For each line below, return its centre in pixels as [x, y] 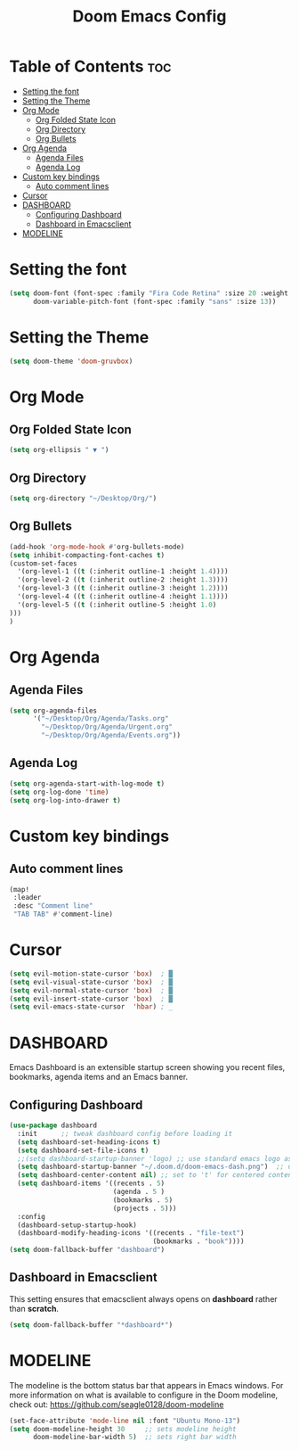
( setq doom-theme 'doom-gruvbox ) [71, 361]
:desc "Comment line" [53, 906]
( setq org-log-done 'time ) [59, 792]
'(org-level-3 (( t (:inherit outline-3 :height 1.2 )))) [123, 589]
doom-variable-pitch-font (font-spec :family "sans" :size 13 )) [154, 301]
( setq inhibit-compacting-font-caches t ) [87, 555]
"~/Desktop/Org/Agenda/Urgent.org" [107, 727]
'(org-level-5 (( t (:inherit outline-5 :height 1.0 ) [117, 605]
